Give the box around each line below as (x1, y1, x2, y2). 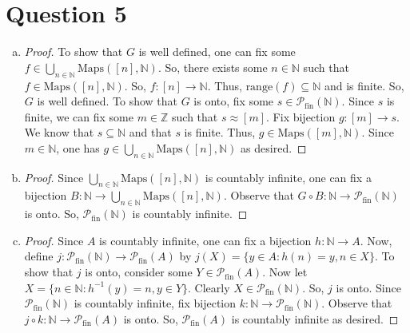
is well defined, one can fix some (138, 43, 296, 60)
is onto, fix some (193, 93, 274, 109)
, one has (56, 139, 100, 156)
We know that (24, 124, 94, 141)
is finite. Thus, (184, 124, 256, 141)
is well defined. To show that (37, 93, 178, 109)
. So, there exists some (157, 58, 268, 75)
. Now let (262, 264, 308, 280)
